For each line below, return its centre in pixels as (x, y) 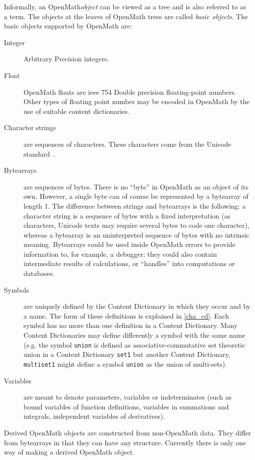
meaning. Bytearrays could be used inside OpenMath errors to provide (130, 244)
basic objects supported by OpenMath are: (68, 26)
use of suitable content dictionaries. (77, 111)
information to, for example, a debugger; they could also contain (120, 254)
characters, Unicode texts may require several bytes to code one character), (137, 225)
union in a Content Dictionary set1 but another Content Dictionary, (127, 354)
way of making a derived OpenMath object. (69, 452)
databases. (39, 273)
